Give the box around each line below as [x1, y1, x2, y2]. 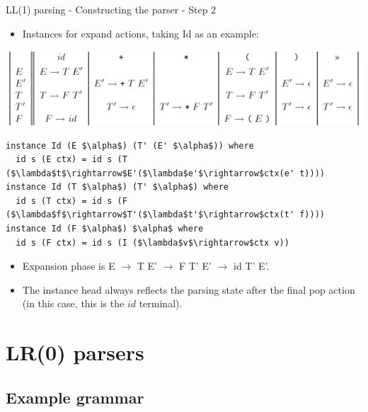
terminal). [139, 296, 183, 311]
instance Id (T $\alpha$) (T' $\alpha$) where [6, 182, 229, 193]
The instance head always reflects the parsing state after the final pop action [22, 282, 355, 297]
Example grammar [6, 386, 144, 408]
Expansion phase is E [22, 258, 115, 273]
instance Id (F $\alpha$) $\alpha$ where [6, 224, 204, 234]
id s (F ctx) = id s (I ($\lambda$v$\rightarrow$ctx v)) [16, 237, 289, 248]
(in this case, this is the [22, 296, 125, 311]
